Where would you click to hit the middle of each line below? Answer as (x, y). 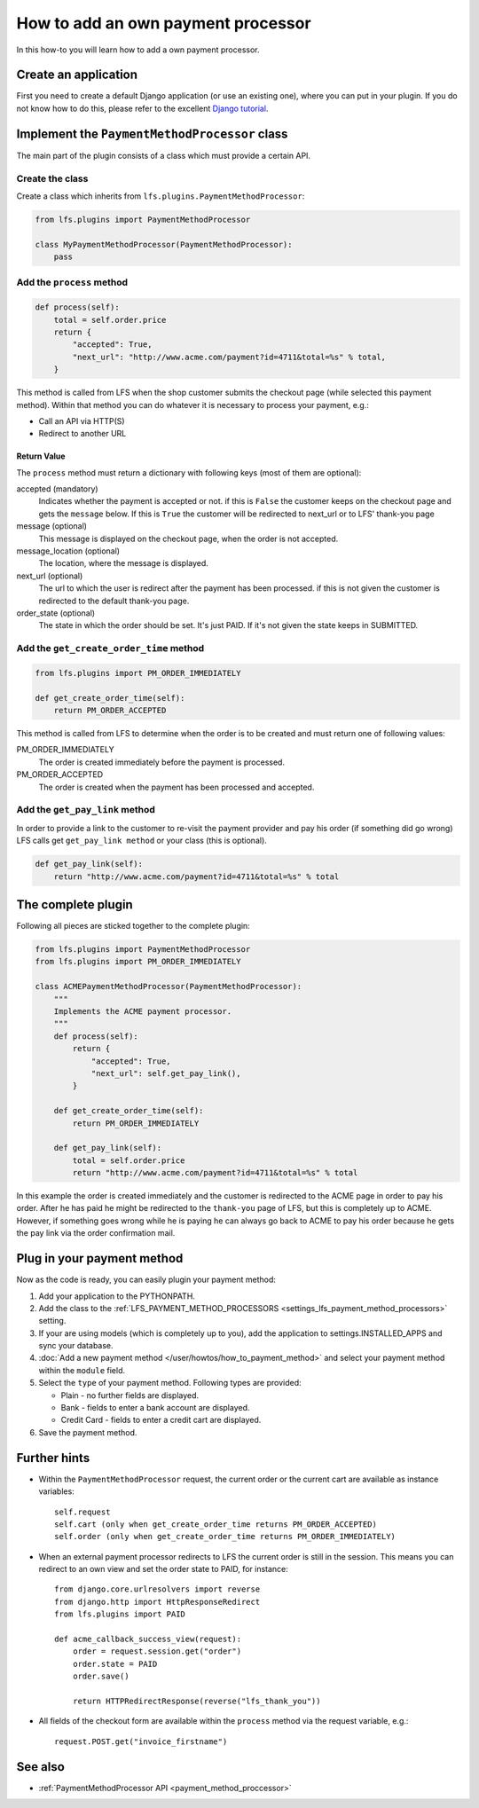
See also (41, 1767)
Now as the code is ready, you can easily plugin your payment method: (146, 1280)
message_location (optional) (68, 551)
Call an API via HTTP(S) (82, 421)
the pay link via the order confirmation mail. (96, 1233)
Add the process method (72, 282)
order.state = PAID (115, 1664)
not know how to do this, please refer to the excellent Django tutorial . (142, 108)
